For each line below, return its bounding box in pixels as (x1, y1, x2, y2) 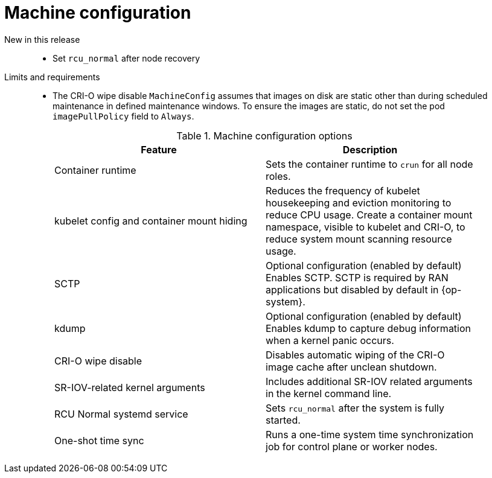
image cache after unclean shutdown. (266, 360, 437, 373)
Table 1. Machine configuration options (176, 129, 353, 142)
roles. (266, 170, 291, 182)
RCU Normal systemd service (54, 407, 188, 420)
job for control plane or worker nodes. (266, 440, 438, 453)
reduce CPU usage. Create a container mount (266, 208, 473, 221)
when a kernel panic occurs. (266, 334, 394, 346)
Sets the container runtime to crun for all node (266, 158, 473, 170)
